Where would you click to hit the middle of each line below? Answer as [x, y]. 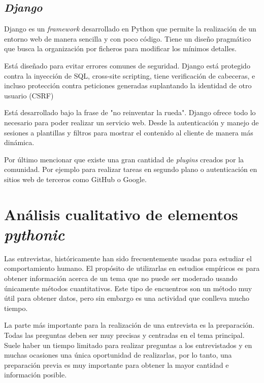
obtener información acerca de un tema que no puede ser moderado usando [121, 278]
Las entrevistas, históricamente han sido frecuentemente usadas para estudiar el [128, 258]
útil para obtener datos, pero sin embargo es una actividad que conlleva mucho [127, 298]
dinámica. [19, 142]
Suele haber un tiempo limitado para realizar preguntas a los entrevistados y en [128, 345]
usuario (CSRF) [29, 95]
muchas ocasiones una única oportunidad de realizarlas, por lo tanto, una [118, 355]
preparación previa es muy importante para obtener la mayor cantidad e [117, 364]
